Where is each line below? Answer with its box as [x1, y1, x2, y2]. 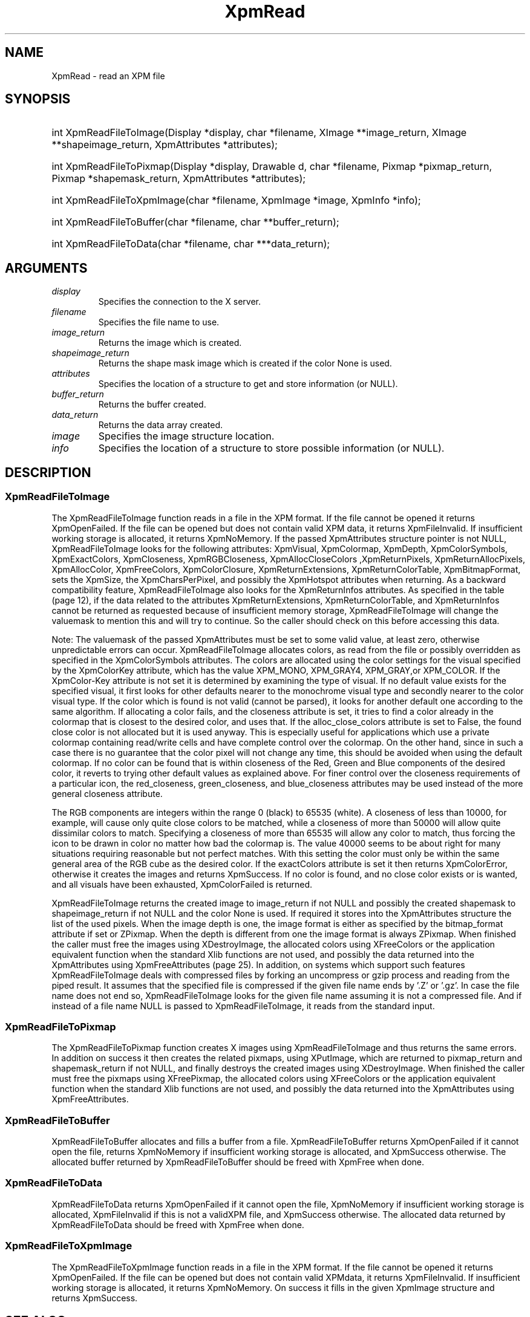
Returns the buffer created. [98, 399, 206, 410]
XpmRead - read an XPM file [51, 70, 165, 81]
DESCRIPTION [5, 464, 91, 480]
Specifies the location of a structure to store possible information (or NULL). [98, 442, 445, 455]
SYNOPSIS [5, 91, 71, 107]
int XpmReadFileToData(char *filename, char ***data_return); [51, 238, 330, 250]
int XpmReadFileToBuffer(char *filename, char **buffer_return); [51, 216, 339, 229]
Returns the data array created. [98, 420, 223, 431]
